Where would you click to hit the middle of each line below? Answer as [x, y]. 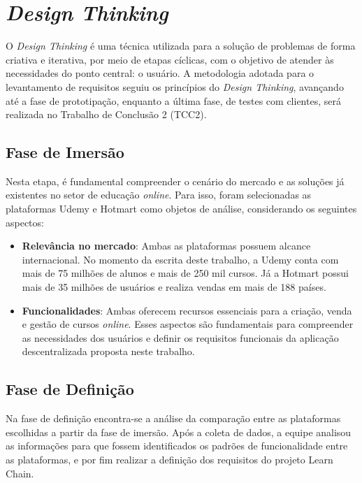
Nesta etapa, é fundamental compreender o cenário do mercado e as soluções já [175, 181]
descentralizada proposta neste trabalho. [108, 351]
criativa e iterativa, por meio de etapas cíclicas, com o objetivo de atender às [170, 59]
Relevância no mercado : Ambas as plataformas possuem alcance [166, 246]
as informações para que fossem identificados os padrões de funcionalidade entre [177, 446]
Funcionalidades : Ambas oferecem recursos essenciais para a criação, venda [187, 310]
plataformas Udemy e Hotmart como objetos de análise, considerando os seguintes [181, 209]
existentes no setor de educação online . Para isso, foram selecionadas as [159, 195]
